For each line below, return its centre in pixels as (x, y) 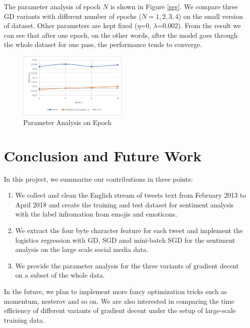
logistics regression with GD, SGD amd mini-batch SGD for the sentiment (125, 240)
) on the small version (211, 16)
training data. (24, 320)
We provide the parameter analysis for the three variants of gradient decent (127, 265)
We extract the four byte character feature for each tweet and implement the (129, 230)
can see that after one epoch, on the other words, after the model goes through (121, 35)
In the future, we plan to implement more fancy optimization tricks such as (116, 291)
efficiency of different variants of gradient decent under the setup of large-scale (120, 310)
